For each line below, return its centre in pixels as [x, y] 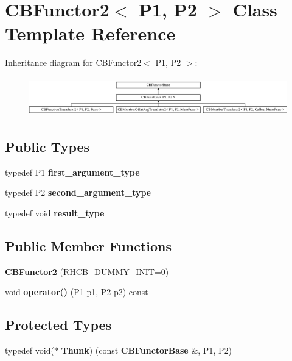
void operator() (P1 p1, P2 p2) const [77, 292]
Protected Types [58, 325]
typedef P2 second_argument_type [78, 192]
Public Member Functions [88, 245]
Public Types [47, 146]
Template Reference [90, 33]
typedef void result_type [55, 213]
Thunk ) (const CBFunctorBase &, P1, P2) [146, 350]
